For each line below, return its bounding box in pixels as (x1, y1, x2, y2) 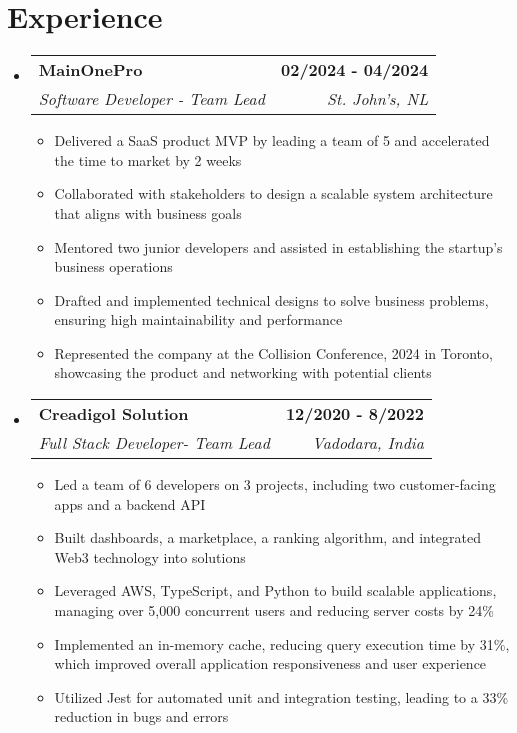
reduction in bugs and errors (54, 706, 229, 727)
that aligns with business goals (54, 202, 242, 223)
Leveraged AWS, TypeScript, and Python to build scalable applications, (54, 580, 497, 601)
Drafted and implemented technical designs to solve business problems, (54, 289, 489, 310)
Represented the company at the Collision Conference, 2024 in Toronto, (54, 342, 493, 363)
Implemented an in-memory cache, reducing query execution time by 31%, (54, 633, 510, 654)
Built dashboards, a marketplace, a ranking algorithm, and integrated (54, 527, 482, 548)
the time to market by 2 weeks (54, 149, 242, 170)
